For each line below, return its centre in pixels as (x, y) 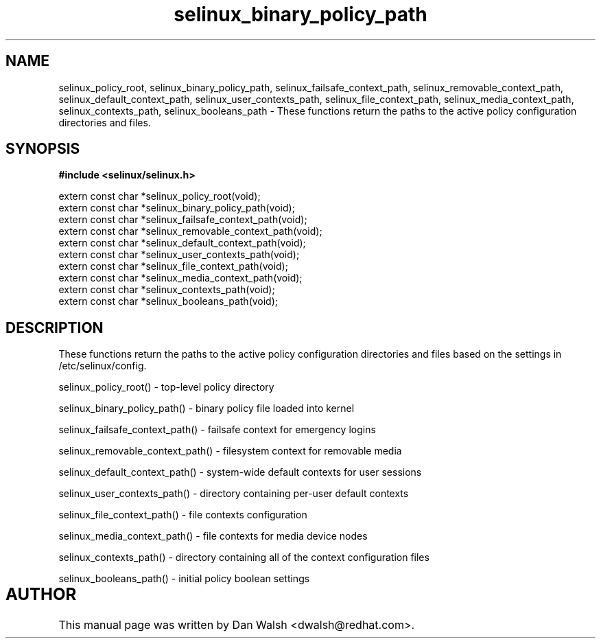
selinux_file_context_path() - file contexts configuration (183, 515)
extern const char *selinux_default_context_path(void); (182, 243)
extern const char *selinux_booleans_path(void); (168, 301)
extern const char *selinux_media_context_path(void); (180, 278)
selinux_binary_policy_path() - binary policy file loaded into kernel (207, 409)
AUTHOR (41, 595)
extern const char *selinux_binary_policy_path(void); (177, 208)
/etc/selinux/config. (103, 366)
